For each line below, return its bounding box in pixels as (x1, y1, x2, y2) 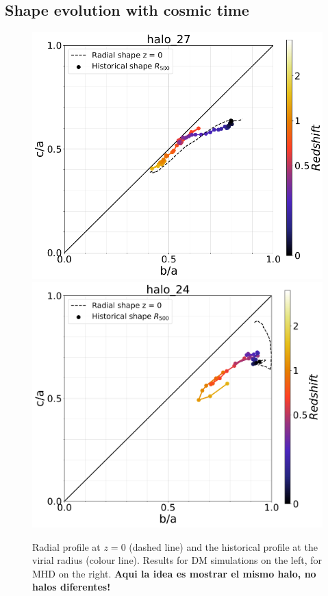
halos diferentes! (32, 580, 111, 594)
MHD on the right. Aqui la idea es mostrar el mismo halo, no (32, 566, 316, 580)
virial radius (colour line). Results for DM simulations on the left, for (32, 553, 322, 567)
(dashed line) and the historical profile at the (129, 539, 318, 554)
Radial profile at (32, 539, 101, 554)
